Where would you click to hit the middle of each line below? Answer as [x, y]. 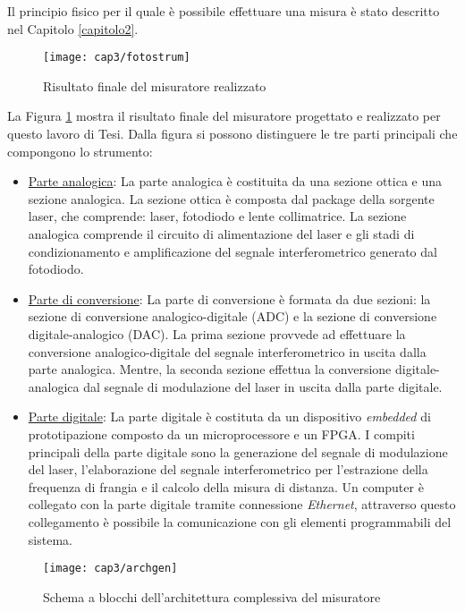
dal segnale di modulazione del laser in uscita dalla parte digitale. [263, 386]
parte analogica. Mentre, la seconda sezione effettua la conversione [210, 369]
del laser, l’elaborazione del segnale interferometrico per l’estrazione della [228, 469]
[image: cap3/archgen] [110, 569]
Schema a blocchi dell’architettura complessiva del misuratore [212, 596]
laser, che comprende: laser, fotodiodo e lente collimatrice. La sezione [217, 216]
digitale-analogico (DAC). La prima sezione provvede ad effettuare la [217, 333]
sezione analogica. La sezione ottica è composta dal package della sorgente [231, 198]
